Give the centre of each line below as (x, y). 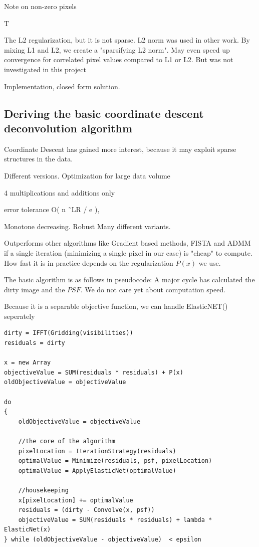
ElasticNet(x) (28, 530)
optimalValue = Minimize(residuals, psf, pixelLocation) (115, 461)
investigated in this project (45, 69)
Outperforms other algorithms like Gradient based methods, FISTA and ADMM (127, 243)
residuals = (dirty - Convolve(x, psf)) (86, 510)
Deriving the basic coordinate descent (104, 113)
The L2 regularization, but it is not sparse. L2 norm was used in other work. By (127, 40)
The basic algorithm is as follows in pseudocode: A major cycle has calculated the (129, 280)
